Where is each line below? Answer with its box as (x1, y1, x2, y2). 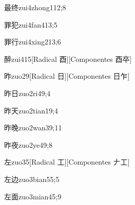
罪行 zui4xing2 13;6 (4, 36, 61, 47)
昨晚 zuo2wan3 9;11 (4, 122, 62, 133)
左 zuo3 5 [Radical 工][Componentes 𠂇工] (4, 156, 130, 167)
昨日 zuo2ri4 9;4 (4, 87, 51, 98)
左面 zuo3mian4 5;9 (4, 191, 62, 201)
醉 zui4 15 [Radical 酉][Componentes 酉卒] (4, 53, 132, 64)
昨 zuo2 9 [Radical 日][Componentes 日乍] (4, 71, 130, 81)
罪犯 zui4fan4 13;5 (4, 19, 57, 30)
